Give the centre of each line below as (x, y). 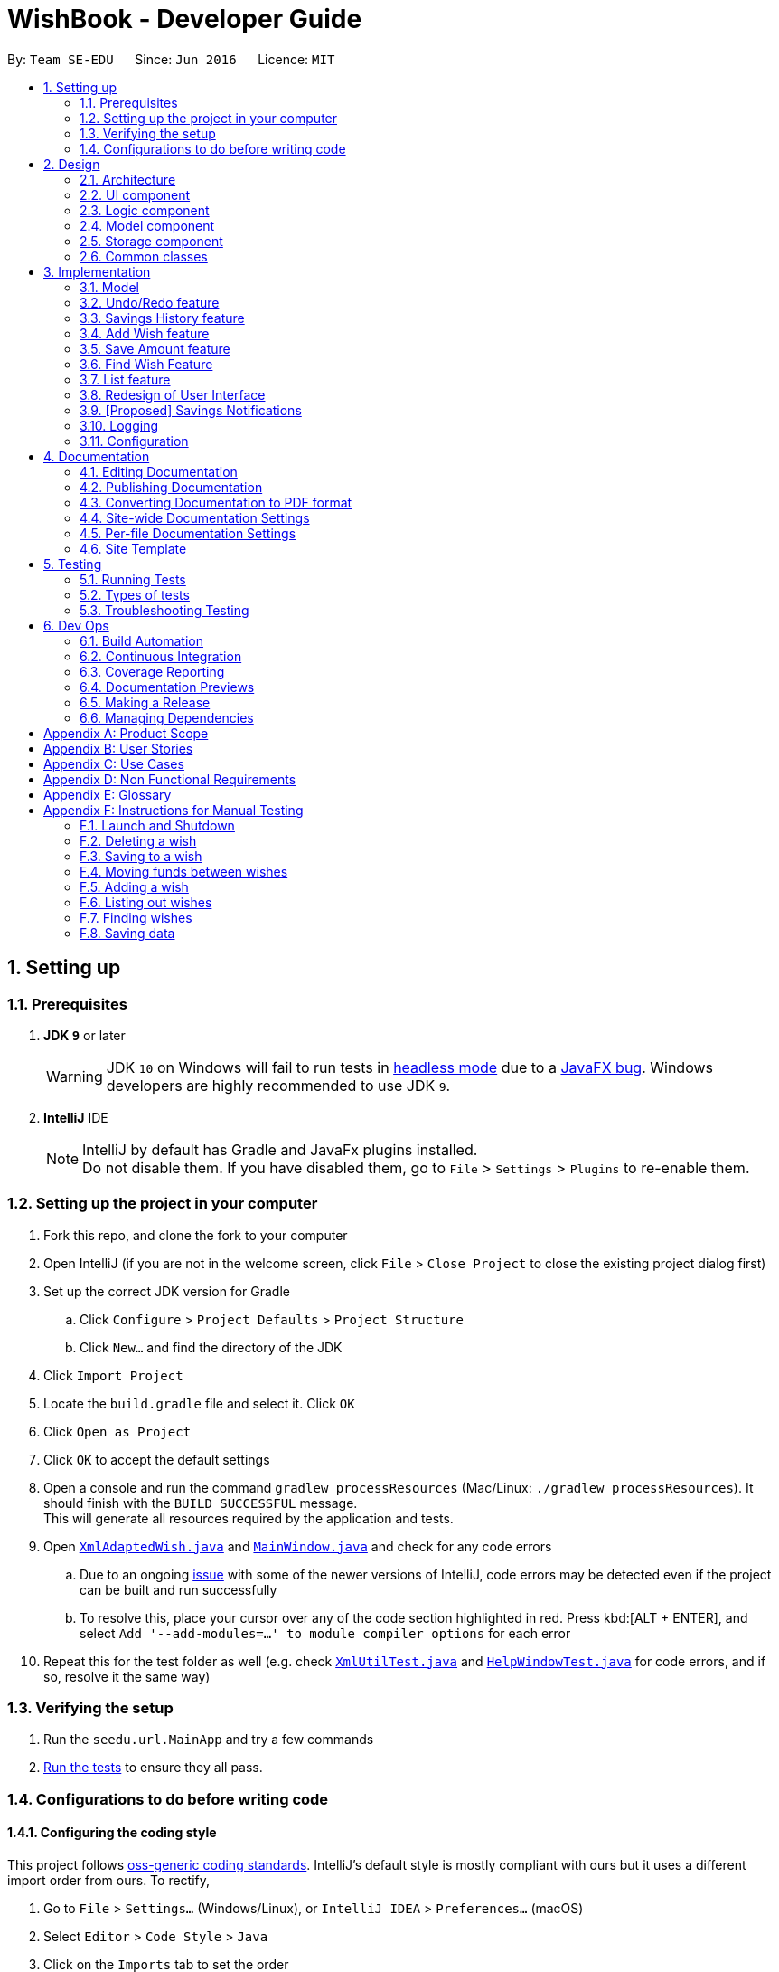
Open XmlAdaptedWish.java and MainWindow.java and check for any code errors (298, 1546)
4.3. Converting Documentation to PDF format (216, 502)
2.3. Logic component (145, 210)
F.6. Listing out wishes (146, 902)
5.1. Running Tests (133, 579)
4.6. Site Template (133, 548)
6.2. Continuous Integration (161, 656)
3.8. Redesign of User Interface (173, 394)
